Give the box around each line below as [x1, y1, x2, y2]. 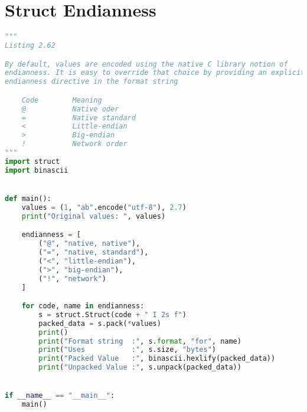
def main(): [5, 195, 51, 203]
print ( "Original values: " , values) [21, 212, 166, 220]
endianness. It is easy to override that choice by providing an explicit [5, 68, 305, 77]
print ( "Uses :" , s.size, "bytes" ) [38, 345, 216, 354]
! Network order [21, 140, 128, 149]
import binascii [5, 166, 68, 174]
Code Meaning [21, 95, 102, 104]
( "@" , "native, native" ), [38, 239, 141, 248]
